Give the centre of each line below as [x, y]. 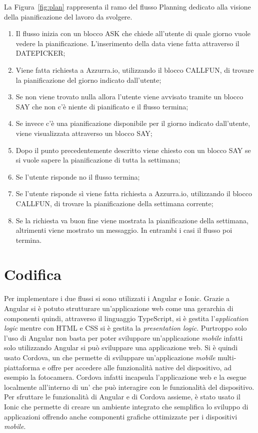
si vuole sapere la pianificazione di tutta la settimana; [98, 160]
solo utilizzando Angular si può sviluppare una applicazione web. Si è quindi [121, 347]
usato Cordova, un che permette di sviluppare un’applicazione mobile [110, 357]
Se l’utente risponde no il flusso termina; [78, 176]
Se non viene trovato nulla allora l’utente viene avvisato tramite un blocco [129, 97]
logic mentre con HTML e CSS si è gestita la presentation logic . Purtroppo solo [125, 328]
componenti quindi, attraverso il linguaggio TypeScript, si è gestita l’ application [126, 318]
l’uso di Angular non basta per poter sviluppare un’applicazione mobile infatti [123, 337]
